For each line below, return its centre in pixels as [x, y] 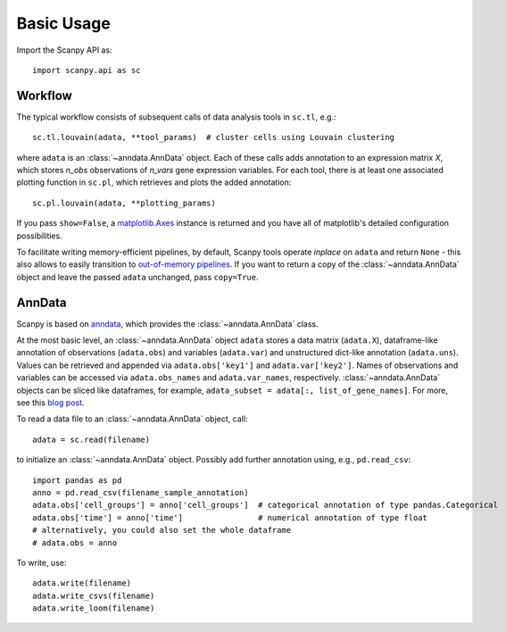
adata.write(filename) [82, 583]
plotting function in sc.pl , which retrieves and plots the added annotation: [154, 182]
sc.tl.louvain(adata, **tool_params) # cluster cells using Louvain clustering [214, 137]
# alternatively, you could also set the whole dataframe [162, 530]
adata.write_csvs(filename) [94, 595]
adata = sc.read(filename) [91, 439]
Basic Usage [63, 23]
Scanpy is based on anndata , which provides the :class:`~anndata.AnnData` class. [167, 324]
